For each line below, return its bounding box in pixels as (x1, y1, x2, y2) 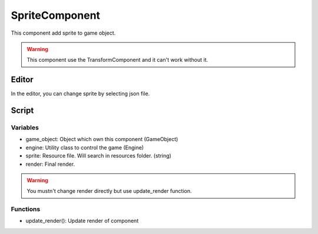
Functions (11, 205, 41, 213)
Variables (11, 123, 39, 132)
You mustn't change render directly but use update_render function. (26, 188, 192, 195)
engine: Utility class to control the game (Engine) (25, 144, 144, 151)
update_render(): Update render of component (25, 218, 139, 225)
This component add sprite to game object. (11, 29, 116, 36)
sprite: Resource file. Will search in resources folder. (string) (25, 152, 172, 159)
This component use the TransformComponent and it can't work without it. (26, 56, 208, 63)
